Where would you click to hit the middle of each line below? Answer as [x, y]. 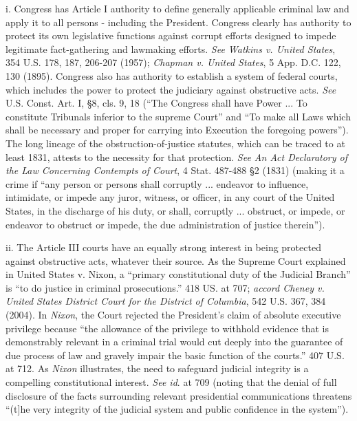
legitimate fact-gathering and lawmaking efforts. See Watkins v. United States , [171, 48]
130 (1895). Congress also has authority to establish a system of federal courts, [172, 75]
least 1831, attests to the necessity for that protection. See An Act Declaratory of [177, 156]
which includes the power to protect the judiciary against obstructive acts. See [171, 89]
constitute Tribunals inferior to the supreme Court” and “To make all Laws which [178, 116]
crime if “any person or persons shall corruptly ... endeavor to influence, [157, 183]
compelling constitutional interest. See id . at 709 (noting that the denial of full [171, 382]
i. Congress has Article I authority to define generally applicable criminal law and [177, 8]
